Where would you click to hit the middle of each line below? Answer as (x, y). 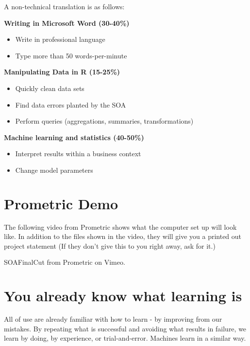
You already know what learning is (123, 296)
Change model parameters (54, 170)
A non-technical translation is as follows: (64, 6)
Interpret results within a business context (78, 154)
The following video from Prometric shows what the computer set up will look (120, 227)
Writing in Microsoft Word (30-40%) (67, 23)
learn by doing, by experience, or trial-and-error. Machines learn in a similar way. (125, 338)
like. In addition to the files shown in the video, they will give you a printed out (123, 236)
